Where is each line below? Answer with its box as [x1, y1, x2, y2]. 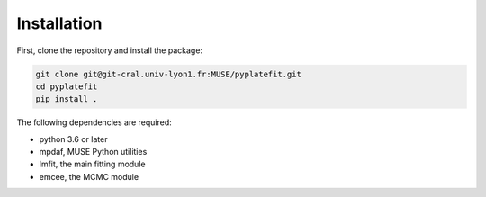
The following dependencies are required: [16, 117, 173, 128]
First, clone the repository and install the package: [16, 45, 202, 56]
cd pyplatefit [35, 81, 98, 92]
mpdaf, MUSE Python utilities [39, 147, 148, 157]
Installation [16, 13, 103, 33]
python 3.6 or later [39, 133, 108, 144]
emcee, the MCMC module [39, 171, 139, 182]
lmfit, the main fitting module [39, 158, 146, 170]
